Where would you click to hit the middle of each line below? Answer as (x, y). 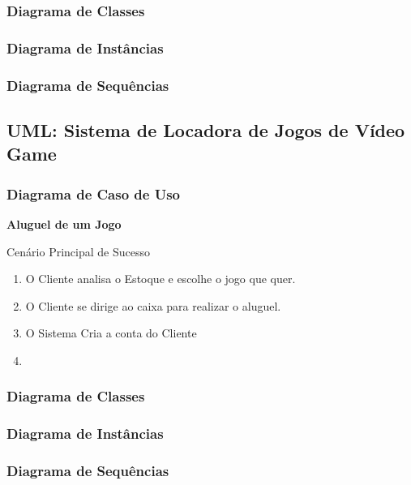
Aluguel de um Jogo (64, 223)
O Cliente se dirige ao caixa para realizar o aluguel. (153, 305)
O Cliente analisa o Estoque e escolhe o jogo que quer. (161, 279)
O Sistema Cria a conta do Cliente (111, 333)
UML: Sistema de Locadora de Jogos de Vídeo (206, 129)
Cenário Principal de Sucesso (78, 251)
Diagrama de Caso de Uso (94, 193)
